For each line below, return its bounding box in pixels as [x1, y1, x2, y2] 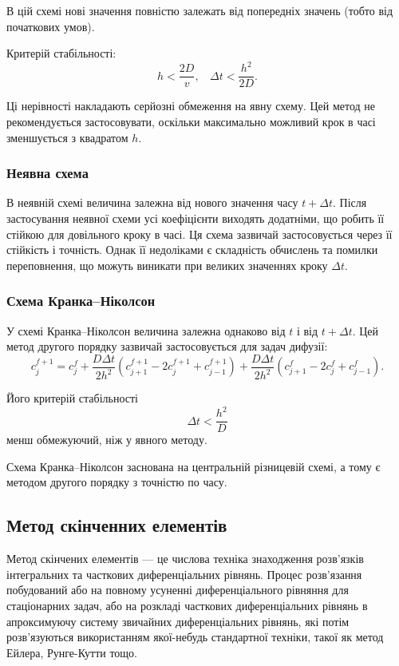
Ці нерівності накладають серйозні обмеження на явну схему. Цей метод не [6, 97, 376, 114]
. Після [333, 194, 367, 211]
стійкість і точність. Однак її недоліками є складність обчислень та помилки [6, 241, 378, 258]
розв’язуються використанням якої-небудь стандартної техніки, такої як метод [6, 628, 384, 645]
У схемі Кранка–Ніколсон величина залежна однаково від [6, 322, 286, 339]
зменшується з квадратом [6, 129, 128, 145]
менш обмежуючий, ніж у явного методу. [6, 431, 207, 448]
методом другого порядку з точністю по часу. [6, 474, 227, 490]
